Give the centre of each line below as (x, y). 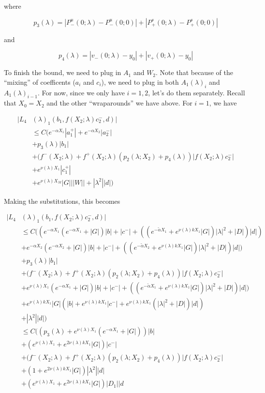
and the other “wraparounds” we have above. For (119, 103)
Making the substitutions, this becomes (62, 201)
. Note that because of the (194, 72)
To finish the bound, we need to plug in (63, 72)
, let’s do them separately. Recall (197, 92)
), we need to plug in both (140, 82)
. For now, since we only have (81, 92)
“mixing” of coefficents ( (40, 82)
